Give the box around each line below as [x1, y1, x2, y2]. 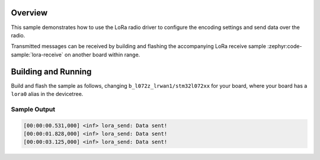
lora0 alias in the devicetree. [11, 90, 84, 97]
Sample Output [11, 105, 56, 113]
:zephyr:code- [267, 43, 302, 50]
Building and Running [11, 66, 92, 76]
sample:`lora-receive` [11, 51, 63, 58]
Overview [11, 8, 48, 18]
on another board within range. [64, 51, 140, 58]
